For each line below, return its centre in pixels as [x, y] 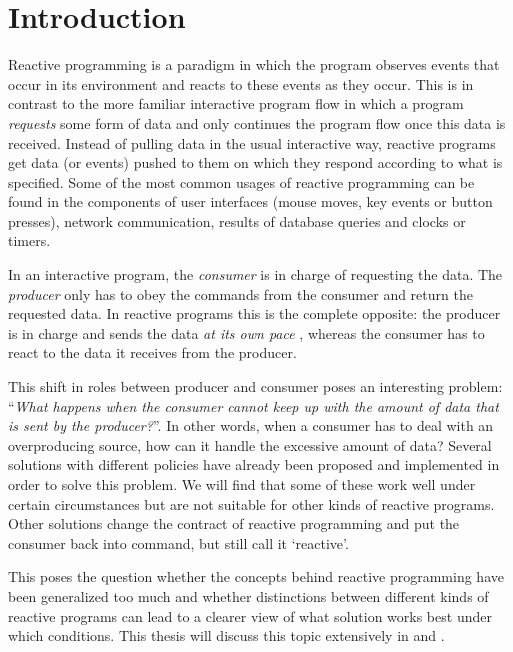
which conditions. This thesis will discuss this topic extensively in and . [226, 635]
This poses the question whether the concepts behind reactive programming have [256, 576]
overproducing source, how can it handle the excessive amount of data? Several [250, 444]
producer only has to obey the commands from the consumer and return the [240, 293]
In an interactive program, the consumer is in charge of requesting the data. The [255, 274]
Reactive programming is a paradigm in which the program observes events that [254, 64]
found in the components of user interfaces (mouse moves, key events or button [250, 201]
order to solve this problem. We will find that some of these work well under [242, 484]
